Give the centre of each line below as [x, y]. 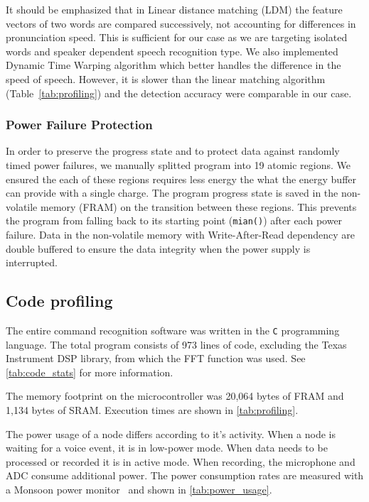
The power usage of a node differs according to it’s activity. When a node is [171, 433]
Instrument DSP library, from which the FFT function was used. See [156, 358]
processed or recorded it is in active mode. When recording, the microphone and [181, 461]
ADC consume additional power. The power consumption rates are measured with [185, 475]
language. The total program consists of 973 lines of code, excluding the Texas [176, 344]
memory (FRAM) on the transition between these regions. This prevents [198, 206]
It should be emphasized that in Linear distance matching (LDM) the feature [174, 9]
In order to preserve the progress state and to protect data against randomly [173, 151]
